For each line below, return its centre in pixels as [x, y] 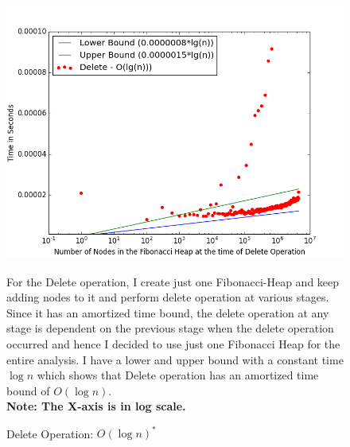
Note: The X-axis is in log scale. [96, 406]
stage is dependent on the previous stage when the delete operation [170, 328]
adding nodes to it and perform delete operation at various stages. [168, 297]
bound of [28, 390]
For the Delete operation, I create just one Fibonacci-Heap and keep [173, 281]
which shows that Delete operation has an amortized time [178, 375]
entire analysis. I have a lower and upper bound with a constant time [175, 359]
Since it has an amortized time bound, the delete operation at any [168, 312]
